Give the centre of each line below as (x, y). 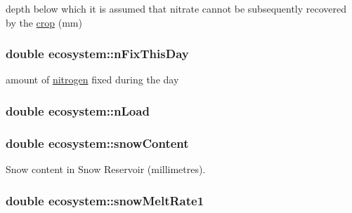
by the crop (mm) (44, 22)
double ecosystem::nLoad (78, 110)
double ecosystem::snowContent (97, 143)
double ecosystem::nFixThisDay (97, 54)
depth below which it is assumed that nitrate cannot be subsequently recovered (176, 8)
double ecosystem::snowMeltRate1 (105, 200)
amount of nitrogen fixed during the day (92, 80)
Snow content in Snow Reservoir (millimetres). (106, 169)
